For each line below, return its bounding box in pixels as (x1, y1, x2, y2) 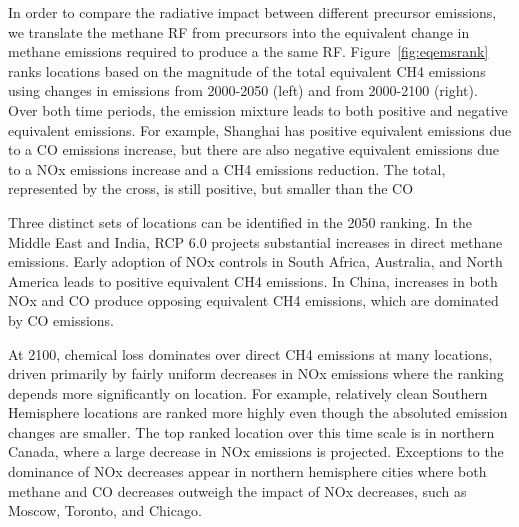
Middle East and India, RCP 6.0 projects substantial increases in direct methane (8, 231, 503, 252)
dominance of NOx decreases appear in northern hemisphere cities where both (8, 461, 487, 482)
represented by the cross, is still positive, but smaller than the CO (8, 178, 414, 199)
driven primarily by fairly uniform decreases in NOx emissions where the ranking (8, 363, 504, 384)
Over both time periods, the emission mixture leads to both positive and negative (8, 99, 508, 120)
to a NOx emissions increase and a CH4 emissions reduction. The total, (8, 158, 446, 179)
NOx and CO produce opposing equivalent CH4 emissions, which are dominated (8, 290, 499, 311)
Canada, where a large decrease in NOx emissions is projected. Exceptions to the (8, 441, 504, 462)
